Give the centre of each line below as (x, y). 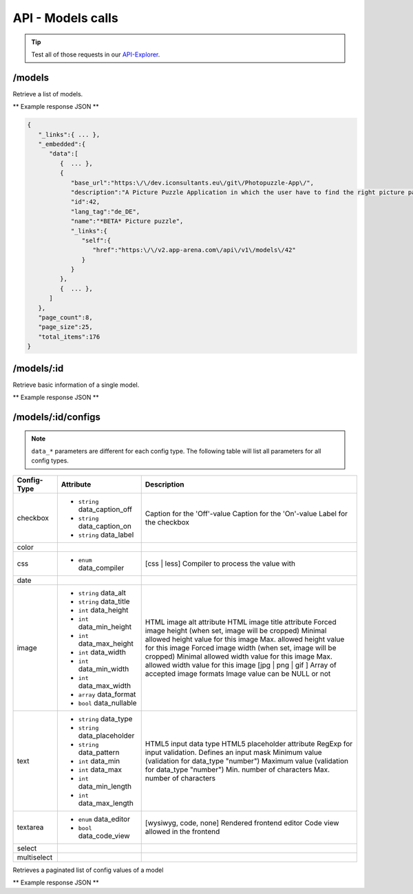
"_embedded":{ (62, 144)
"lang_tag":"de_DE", (105, 211)
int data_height (103, 610)
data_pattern (99, 752)
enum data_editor (104, 819)
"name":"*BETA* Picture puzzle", (127, 221)
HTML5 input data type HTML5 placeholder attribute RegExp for (249, 743)
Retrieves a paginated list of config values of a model (88, 870)
